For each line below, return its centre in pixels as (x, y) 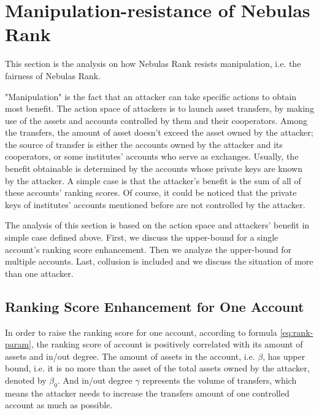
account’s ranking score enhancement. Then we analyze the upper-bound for (148, 249)
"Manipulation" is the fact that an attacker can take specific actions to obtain (151, 96)
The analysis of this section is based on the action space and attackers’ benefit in (157, 225)
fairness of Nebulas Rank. (53, 75)
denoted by (26, 380)
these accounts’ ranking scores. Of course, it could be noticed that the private (151, 192)
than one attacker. (39, 273)
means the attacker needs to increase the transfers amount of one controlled (147, 393)
